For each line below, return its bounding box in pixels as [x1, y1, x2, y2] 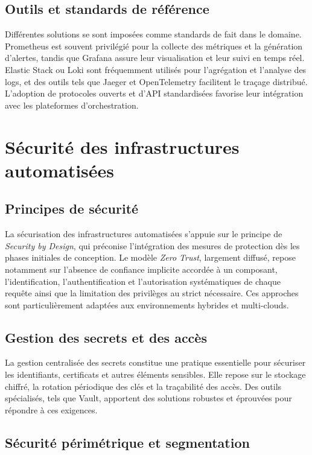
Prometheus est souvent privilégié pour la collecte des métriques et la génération [5, 39, 303, 52]
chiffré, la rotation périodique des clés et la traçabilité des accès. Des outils [5, 380, 282, 392]
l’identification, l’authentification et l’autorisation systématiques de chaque [5, 275, 281, 287]
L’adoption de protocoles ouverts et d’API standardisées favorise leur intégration [5, 87, 304, 100]
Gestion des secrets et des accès [5, 328, 207, 346]
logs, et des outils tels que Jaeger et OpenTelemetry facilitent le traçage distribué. [5, 75, 308, 87]
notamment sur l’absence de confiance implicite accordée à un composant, [5, 262, 278, 275]
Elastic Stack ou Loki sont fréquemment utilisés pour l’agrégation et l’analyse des [5, 63, 307, 75]
